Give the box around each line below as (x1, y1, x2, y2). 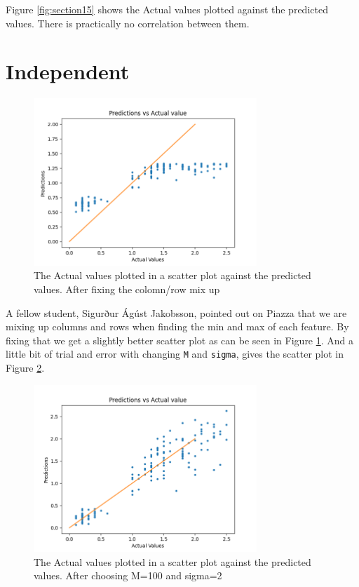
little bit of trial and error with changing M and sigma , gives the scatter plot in (6, 346, 344, 361)
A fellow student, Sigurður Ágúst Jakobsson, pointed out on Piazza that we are (6, 305, 347, 320)
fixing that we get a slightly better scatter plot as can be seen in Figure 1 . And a (6, 332, 354, 347)
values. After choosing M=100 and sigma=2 (34, 568, 222, 583)
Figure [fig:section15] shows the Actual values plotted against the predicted (6, 2, 328, 16)
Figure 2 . (6, 360, 45, 375)
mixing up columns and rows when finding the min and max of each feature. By (6, 319, 349, 334)
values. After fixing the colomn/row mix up (34, 282, 220, 296)
